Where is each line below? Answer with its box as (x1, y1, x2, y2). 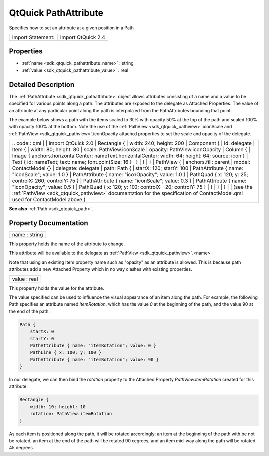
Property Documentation (9, 219, 88, 227)
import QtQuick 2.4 (60, 34, 105, 41)
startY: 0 (30, 336, 54, 341)
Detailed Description (9, 80, 75, 89)
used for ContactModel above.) (12, 196, 86, 203)
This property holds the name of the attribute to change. (9, 241, 125, 247)
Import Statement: (12, 34, 55, 41)
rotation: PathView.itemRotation (30, 411, 112, 417)
